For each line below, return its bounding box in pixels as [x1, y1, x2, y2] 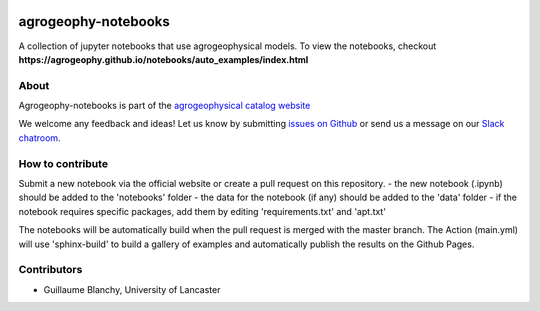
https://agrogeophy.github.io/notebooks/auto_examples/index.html [18, 53, 309, 65]
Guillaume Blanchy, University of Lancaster [43, 283, 221, 295]
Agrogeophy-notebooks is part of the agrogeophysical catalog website [18, 100, 311, 112]
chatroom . [18, 131, 61, 144]
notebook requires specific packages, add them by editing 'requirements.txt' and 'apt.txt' [18, 205, 387, 217]
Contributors [18, 263, 83, 277]
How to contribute [18, 156, 109, 170]
